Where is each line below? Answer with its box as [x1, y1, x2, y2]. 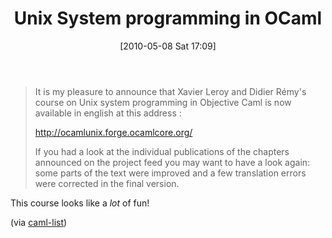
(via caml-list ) [10, 216, 68, 228]
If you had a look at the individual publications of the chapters [34, 145, 290, 157]
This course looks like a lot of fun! [10, 197, 150, 209]
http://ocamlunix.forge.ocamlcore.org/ [34, 126, 193, 138]
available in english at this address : [34, 107, 182, 119]
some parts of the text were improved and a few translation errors [34, 167, 307, 179]
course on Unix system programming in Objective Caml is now [34, 96, 292, 108]
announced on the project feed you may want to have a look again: [34, 156, 311, 168]
